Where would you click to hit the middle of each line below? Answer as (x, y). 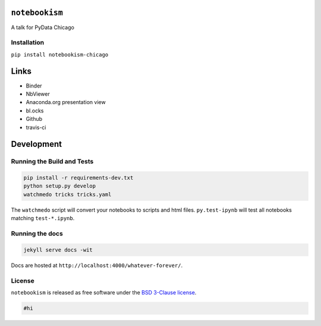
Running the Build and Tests (52, 162)
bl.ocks (35, 111)
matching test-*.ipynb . (43, 218)
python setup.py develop (60, 186)
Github (34, 119)
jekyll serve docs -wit (58, 250)
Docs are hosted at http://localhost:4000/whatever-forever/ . (97, 265)
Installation (28, 43)
